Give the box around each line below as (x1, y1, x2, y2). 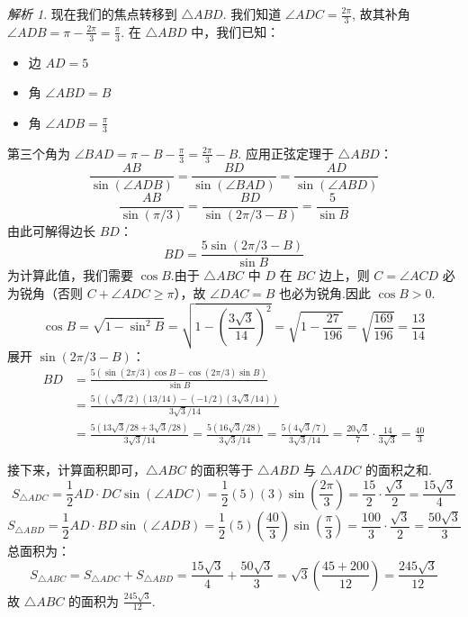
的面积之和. (365, 459, 432, 478)
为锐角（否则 (7, 283, 83, 302)
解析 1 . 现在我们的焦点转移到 (7, 5, 177, 23)
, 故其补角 (352, 5, 410, 23)
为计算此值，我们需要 (7, 266, 133, 285)
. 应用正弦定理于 (238, 143, 334, 162)
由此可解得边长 (7, 221, 95, 240)
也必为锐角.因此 (279, 283, 372, 302)
